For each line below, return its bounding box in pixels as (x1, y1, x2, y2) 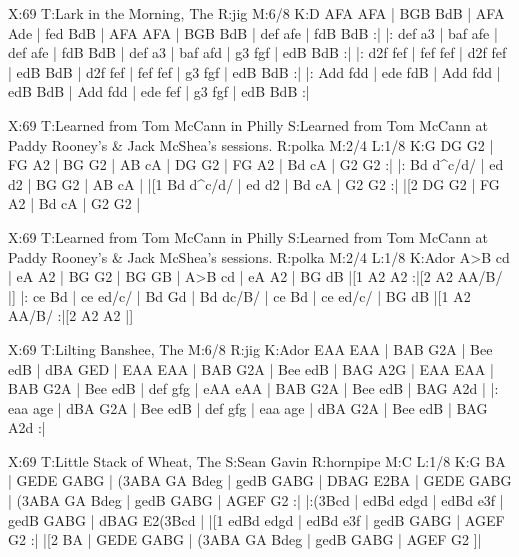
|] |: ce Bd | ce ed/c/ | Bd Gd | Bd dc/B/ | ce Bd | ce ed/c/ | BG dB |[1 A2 (8, 285, 471, 306)
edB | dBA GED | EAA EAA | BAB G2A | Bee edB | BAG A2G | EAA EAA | (8, 358, 494, 379)
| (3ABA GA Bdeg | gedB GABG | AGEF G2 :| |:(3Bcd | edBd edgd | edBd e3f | (8, 490, 504, 511)
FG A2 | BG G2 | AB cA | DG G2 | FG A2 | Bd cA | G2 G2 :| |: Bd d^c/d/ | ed (8, 154, 504, 175)
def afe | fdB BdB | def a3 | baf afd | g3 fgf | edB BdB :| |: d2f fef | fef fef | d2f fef (8, 42, 507, 63)
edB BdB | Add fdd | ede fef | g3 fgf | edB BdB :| (8, 81, 310, 102)
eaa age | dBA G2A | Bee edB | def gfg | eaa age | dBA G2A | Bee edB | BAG (8, 397, 488, 418)
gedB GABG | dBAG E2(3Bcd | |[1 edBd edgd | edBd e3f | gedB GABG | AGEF (8, 509, 505, 530)
